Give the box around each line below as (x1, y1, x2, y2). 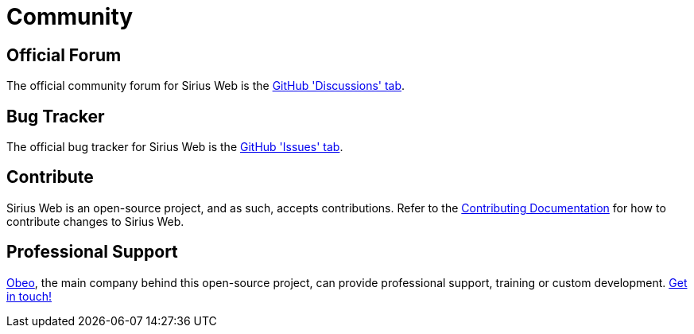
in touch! (6, 289, 52, 303)
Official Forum (6, 45, 122, 65)
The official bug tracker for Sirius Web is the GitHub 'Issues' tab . (6, 140, 343, 154)
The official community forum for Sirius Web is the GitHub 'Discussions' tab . (6, 79, 405, 93)
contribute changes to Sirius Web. (6, 214, 184, 228)
